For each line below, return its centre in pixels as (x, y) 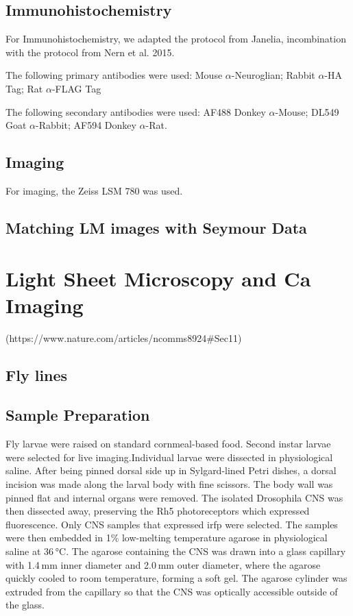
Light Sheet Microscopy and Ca (158, 278)
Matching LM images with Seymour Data (156, 227)
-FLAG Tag (76, 88)
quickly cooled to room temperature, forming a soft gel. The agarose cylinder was (176, 578)
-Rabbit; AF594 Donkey (86, 125)
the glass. (25, 605)
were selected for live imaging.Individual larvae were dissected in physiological (169, 457)
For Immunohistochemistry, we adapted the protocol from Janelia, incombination (176, 39)
